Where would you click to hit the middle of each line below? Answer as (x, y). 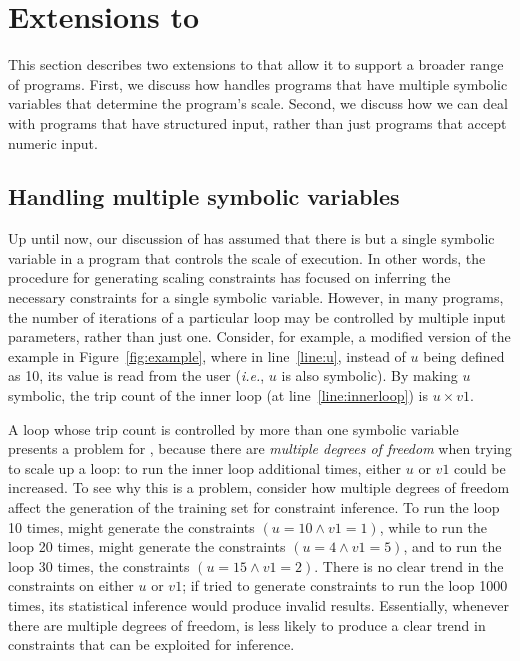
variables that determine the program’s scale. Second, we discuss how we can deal (258, 103)
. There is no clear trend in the (409, 565)
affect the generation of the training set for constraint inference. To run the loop (254, 507)
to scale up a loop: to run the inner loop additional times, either (205, 467)
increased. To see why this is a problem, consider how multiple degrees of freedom (259, 487)
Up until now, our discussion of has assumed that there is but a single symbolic (251, 238)
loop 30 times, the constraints (99, 565)
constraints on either (71, 585)
